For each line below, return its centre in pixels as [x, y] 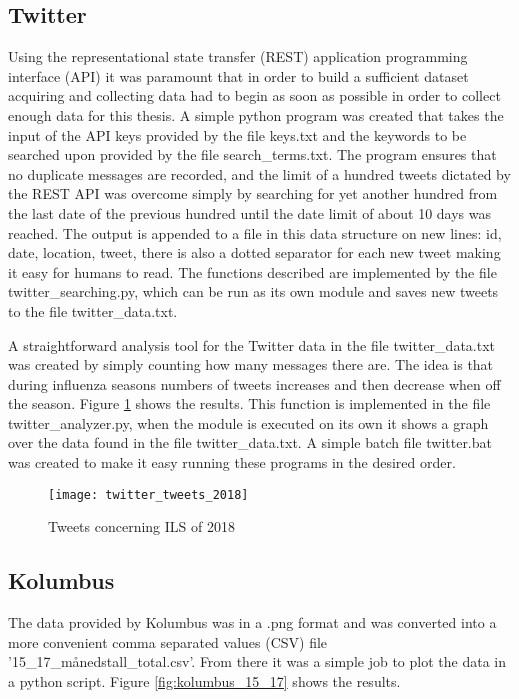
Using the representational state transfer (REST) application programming [238, 56]
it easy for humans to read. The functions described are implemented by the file [252, 271]
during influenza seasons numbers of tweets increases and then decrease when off [254, 383]
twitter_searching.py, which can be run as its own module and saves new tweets [253, 291]
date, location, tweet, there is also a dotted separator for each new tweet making [254, 252]
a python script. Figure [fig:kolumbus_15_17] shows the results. [204, 680]
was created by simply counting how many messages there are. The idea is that [251, 364]
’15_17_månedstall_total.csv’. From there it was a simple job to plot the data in [257, 661]
